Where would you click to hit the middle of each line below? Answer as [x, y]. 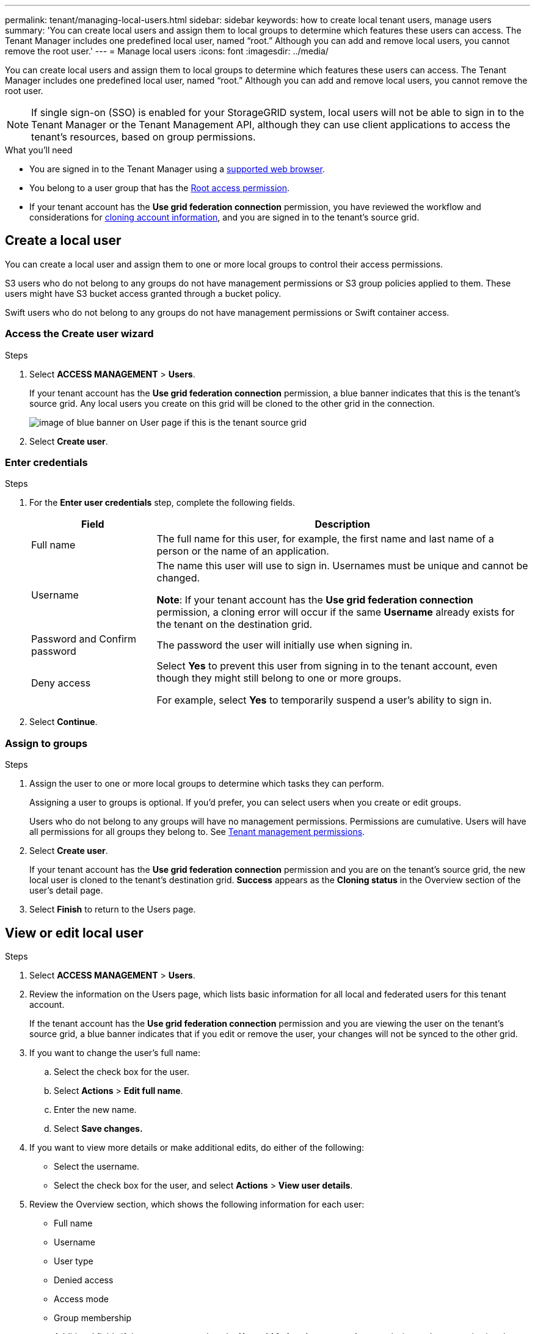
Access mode [81, 1299]
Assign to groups [46, 743]
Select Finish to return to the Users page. [113, 909]
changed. [178, 578]
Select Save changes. [98, 1128]
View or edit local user [74, 933]
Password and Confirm [84, 639]
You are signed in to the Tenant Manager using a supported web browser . [177, 169]
